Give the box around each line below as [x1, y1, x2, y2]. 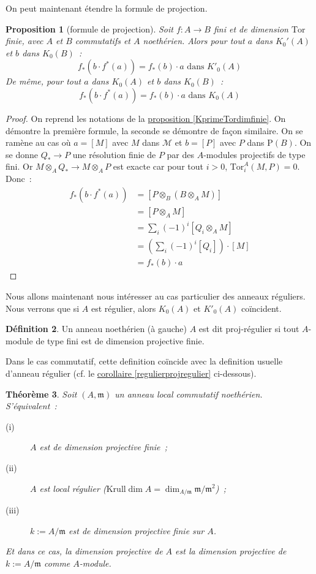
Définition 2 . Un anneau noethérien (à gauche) [6, 322, 187, 335]
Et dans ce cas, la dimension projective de [6, 545, 163, 557]
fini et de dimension [213, 22, 288, 35]
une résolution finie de [72, 148, 156, 160]
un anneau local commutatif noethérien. [115, 387, 263, 400]
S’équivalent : [6, 399, 57, 412]
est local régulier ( [39, 481, 107, 494]
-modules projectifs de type [203, 148, 306, 160]
